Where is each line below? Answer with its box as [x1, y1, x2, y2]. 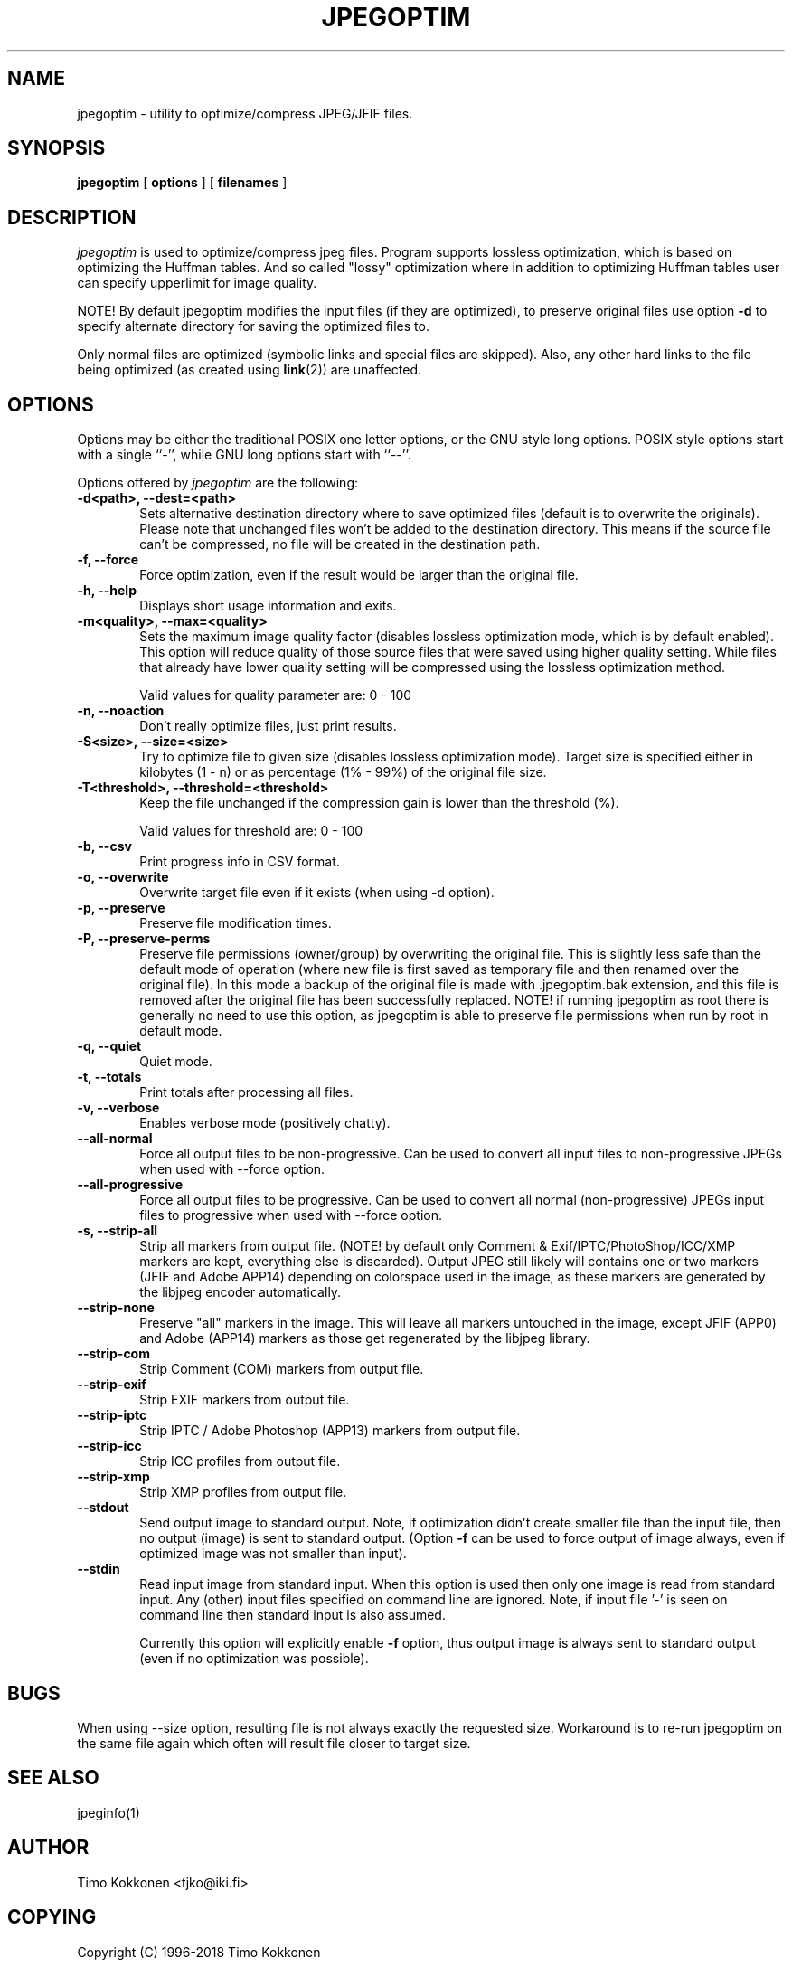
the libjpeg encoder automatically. [139, 1284, 342, 1300]
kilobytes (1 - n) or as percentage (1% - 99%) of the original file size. [139, 764, 547, 780]
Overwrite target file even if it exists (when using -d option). [139, 884, 495, 901]
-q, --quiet [77, 1038, 142, 1054]
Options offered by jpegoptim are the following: [77, 475, 359, 491]
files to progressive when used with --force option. [139, 1207, 442, 1224]
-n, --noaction [77, 703, 165, 719]
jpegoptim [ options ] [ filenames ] [77, 175, 288, 191]
